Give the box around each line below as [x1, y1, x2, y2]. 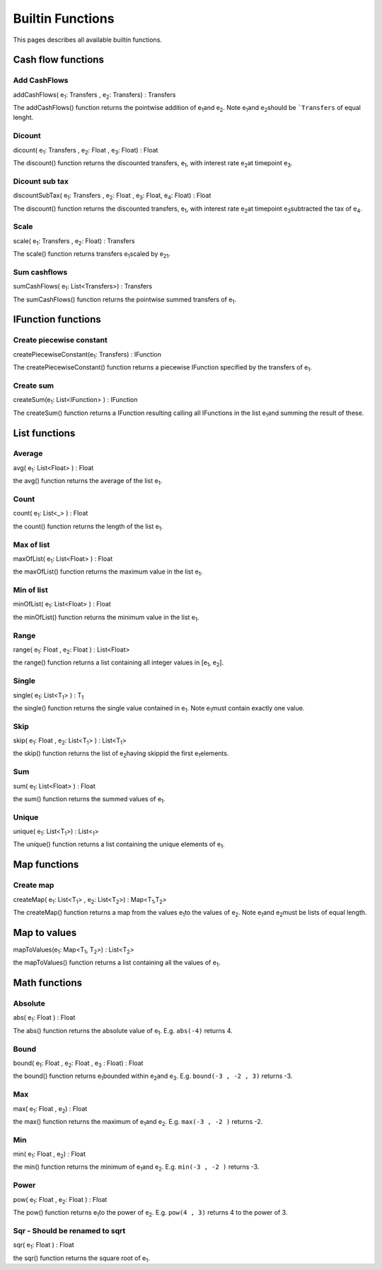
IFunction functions [13, 313, 102, 325]
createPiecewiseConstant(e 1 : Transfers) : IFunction [13, 350, 162, 360]
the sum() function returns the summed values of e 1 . [13, 794, 166, 805]
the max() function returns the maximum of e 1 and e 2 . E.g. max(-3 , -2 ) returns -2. [13, 1117, 263, 1127]
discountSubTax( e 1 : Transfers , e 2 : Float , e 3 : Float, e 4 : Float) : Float [13, 191, 212, 201]
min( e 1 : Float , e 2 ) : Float [13, 1149, 86, 1159]
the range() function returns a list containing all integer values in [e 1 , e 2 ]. [13, 658, 224, 669]
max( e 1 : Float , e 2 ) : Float [13, 1104, 88, 1115]
